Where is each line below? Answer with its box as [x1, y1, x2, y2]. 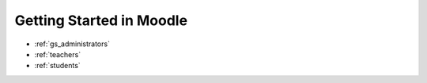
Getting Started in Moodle [14, 12, 188, 29]
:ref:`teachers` [34, 49, 81, 59]
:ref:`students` [34, 61, 81, 70]
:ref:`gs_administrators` [34, 39, 111, 49]
